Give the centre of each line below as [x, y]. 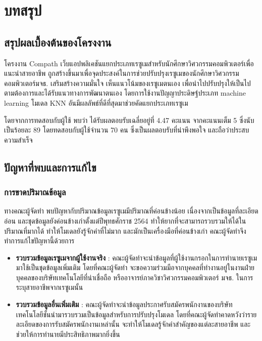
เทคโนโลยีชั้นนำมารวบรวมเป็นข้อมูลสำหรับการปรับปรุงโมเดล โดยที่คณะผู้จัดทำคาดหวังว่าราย [136, 314]
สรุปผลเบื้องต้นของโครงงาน [58, 42]
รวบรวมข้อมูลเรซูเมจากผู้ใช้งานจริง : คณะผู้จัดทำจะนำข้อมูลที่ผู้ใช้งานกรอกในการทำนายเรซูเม [137, 257]
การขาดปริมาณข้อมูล [35, 192]
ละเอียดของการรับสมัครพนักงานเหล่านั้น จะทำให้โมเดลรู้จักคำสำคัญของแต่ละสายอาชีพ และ [133, 324]
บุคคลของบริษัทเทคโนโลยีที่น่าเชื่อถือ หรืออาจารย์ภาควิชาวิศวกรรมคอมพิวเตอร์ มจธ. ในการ [135, 277]
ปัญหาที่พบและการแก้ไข [50, 167]
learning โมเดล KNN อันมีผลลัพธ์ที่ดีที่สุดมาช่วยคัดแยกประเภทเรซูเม [96, 102]
